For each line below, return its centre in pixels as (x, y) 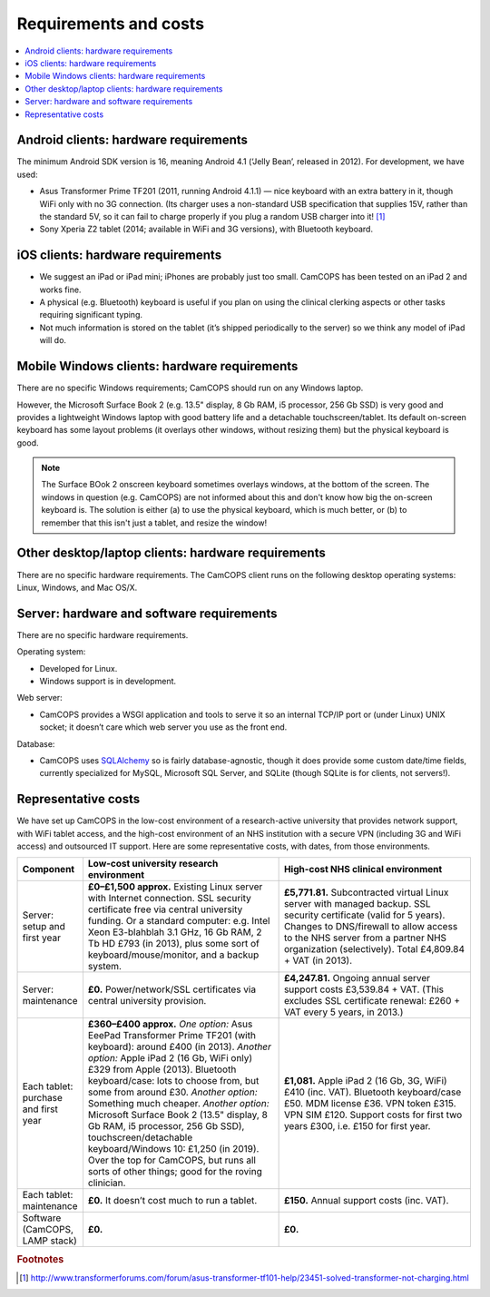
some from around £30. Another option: (172, 1092)
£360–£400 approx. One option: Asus (170, 1024)
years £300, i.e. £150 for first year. (357, 1126)
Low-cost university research (153, 864)
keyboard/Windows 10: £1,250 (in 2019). (173, 1149)
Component (49, 870)
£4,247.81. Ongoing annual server (357, 978)
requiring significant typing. (91, 315)
